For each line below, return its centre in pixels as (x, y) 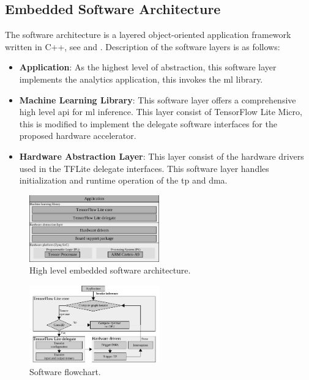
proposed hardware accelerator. (78, 136)
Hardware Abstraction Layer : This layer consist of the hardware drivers (162, 156)
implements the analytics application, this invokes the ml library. (141, 79)
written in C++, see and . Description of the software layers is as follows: (143, 46)
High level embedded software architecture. (110, 270)
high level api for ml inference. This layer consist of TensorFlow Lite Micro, (161, 112)
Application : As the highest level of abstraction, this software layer (148, 67)
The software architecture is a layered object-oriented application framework (148, 35)
